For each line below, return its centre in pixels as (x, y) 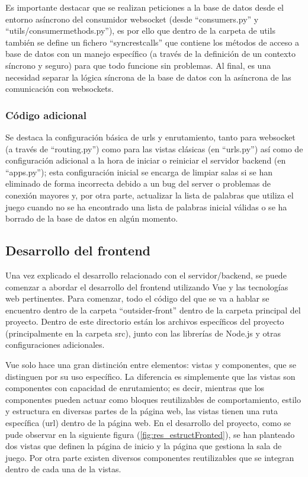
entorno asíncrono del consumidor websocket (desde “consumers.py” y (132, 19)
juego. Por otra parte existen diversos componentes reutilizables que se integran (150, 457)
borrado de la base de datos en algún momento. (92, 218)
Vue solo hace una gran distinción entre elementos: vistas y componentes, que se (151, 365)
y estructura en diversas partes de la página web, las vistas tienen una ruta (142, 411)
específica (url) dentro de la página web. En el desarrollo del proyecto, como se (148, 423)
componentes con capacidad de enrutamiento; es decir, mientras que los (135, 388)
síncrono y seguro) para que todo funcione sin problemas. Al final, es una (138, 65)
